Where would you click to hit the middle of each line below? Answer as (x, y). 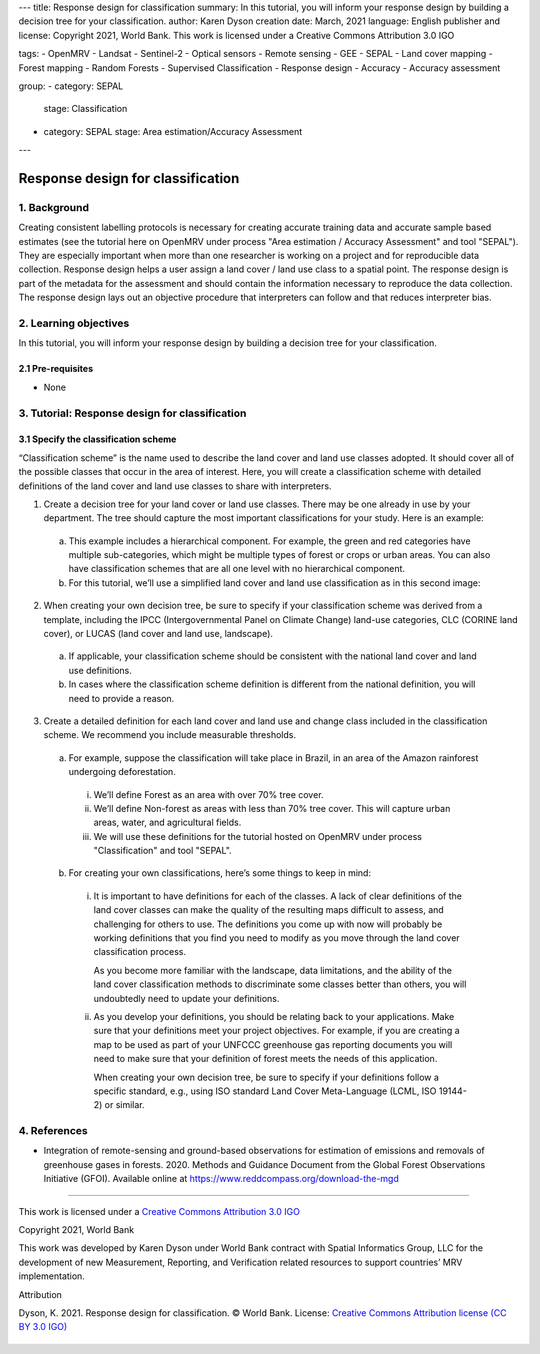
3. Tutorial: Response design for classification (132, 413)
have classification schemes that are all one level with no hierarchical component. (236, 569)
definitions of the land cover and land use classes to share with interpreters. (175, 486)
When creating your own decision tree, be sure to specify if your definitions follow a (266, 1077)
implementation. (51, 1276)
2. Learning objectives (74, 323)
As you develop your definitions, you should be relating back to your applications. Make (274, 1016)
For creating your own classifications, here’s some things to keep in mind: (220, 873)
